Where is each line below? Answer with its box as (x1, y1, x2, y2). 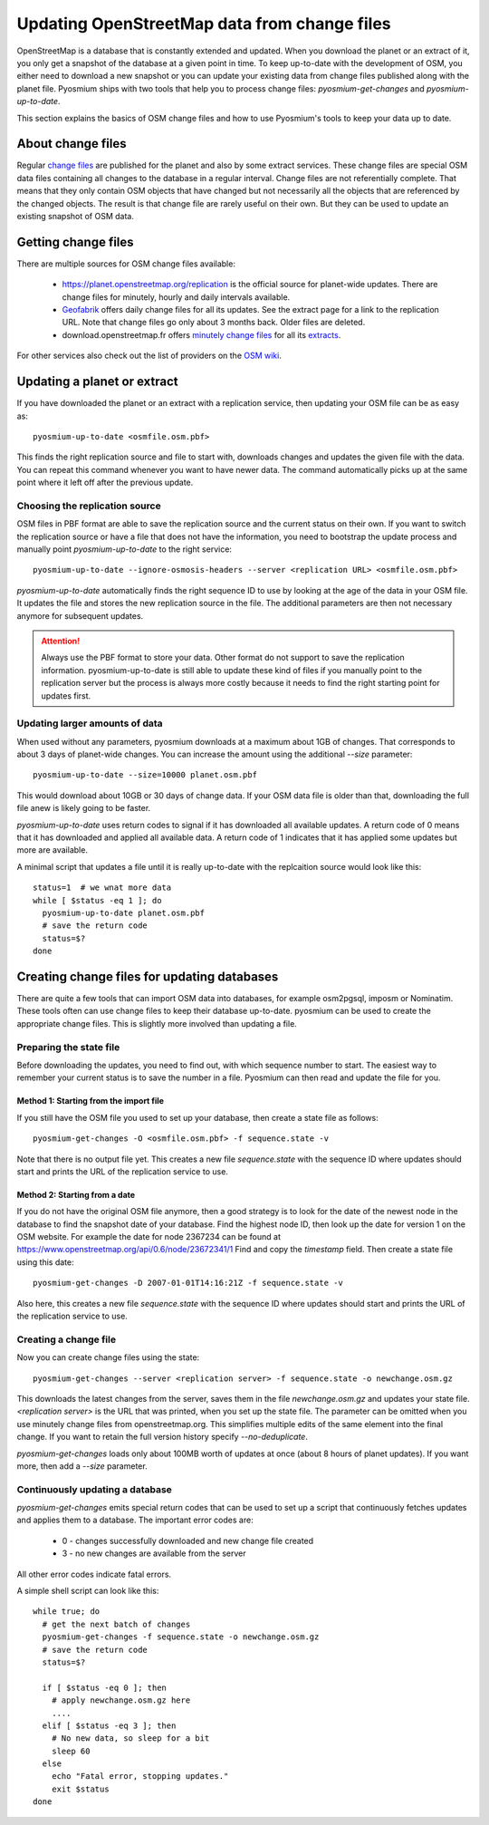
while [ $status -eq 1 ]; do (33, 895, 162, 905)
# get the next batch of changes (42, 1618, 191, 1629)
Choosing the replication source (16, 499, 162, 512)
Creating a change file (16, 1333, 117, 1346)
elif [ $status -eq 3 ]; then (42, 1720, 177, 1731)
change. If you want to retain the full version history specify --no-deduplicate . (16, 1432, 308, 1443)
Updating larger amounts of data (16, 717, 163, 729)
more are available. (16, 845, 88, 855)
